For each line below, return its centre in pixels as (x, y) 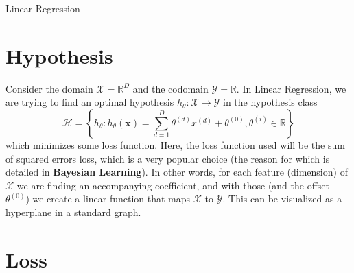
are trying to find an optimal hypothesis (90, 102)
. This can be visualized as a (282, 199)
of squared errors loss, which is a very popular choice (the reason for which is (168, 158)
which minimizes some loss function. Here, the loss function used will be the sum (175, 144)
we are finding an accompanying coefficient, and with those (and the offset (173, 185)
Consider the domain (49, 88)
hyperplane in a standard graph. (73, 212)
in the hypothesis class (270, 102)
